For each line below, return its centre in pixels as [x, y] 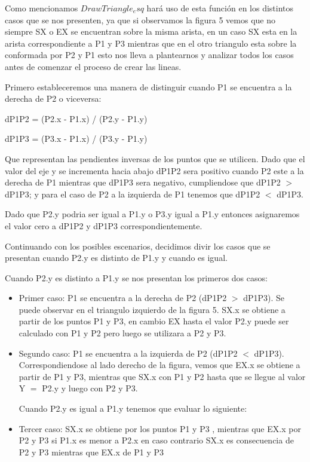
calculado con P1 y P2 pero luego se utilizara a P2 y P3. [122, 333]
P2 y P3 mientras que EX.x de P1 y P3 [91, 452]
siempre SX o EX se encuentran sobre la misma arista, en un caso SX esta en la [151, 31]
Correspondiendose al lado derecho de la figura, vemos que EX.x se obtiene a [159, 365]
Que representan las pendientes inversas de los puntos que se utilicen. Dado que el [155, 158]
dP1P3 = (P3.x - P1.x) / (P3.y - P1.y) [76, 139]
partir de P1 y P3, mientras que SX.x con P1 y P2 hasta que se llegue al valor [162, 376]
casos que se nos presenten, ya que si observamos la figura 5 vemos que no [140, 19]
